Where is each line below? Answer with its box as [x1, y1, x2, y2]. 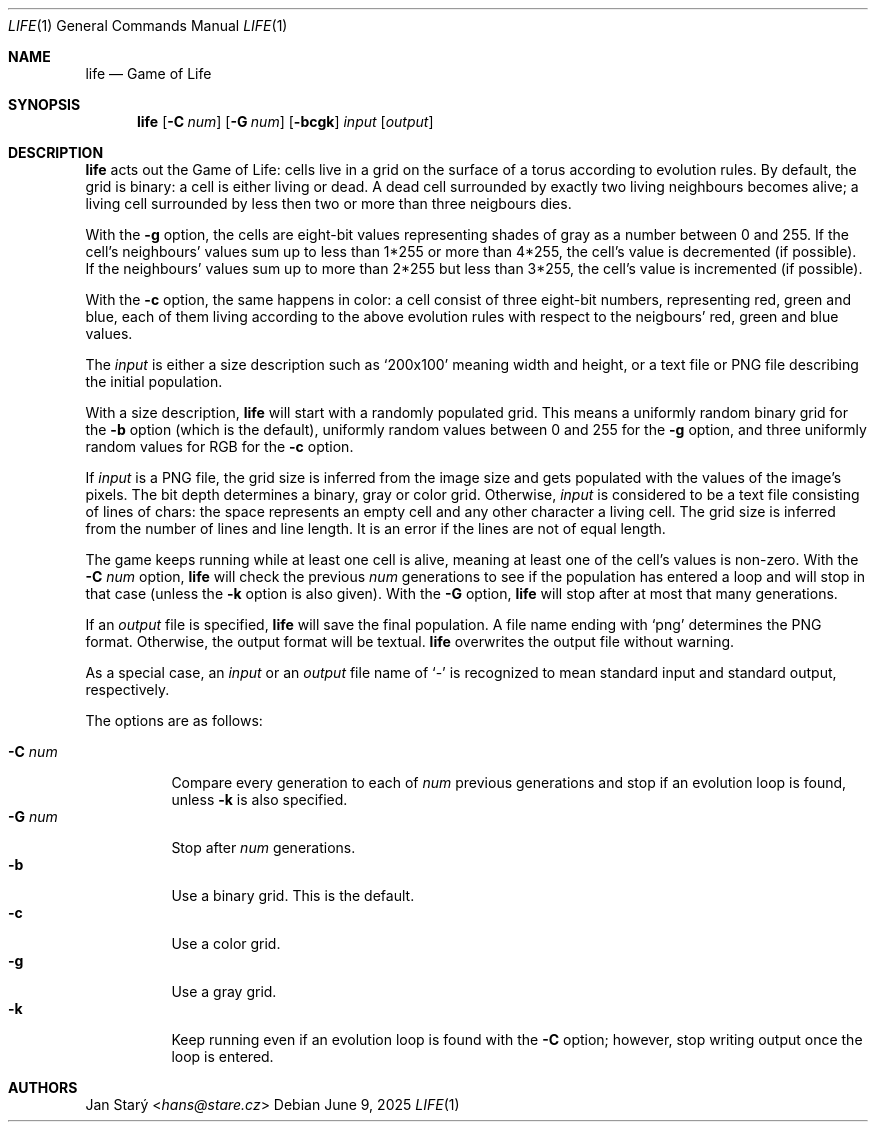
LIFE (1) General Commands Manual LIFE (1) [8, 17, 288, 34]
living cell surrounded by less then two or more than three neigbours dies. [85, 195, 572, 212]
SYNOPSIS [8, 96, 81, 113]
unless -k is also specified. [171, 791, 348, 808]
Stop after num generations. [171, 839, 356, 856]
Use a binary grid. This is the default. [171, 887, 415, 904]
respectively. [85, 681, 170, 698]
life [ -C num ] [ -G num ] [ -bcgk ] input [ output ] [137, 113, 434, 130]
